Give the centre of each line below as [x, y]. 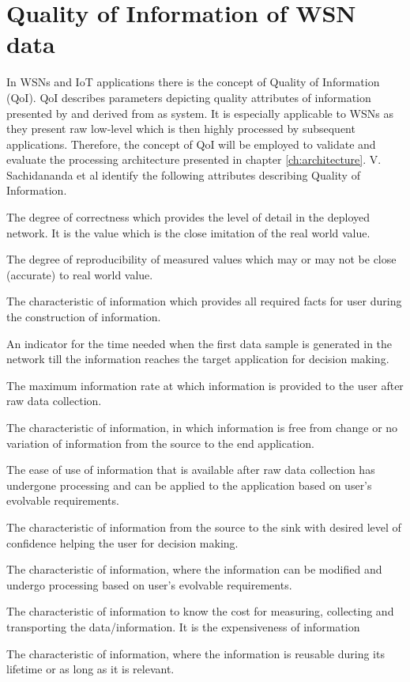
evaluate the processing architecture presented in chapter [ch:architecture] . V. [194, 159]
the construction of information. [84, 317]
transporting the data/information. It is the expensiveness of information [183, 626]
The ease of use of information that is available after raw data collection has [191, 470]
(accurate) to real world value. [80, 274]
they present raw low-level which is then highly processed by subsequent [181, 129]
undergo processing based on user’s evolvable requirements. [149, 584]
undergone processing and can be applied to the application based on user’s [189, 485]
